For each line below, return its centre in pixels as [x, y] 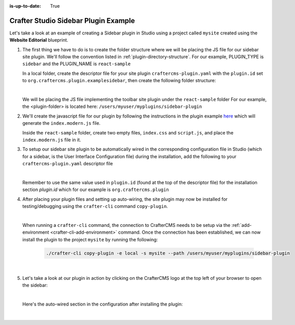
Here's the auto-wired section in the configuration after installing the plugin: [103, 304]
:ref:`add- [242, 225]
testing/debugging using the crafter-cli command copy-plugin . [95, 206]
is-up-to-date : [25, 6]
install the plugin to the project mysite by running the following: [90, 239]
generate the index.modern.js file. [61, 123]
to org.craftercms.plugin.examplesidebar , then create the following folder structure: [119, 81]
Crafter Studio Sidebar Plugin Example [72, 21]
